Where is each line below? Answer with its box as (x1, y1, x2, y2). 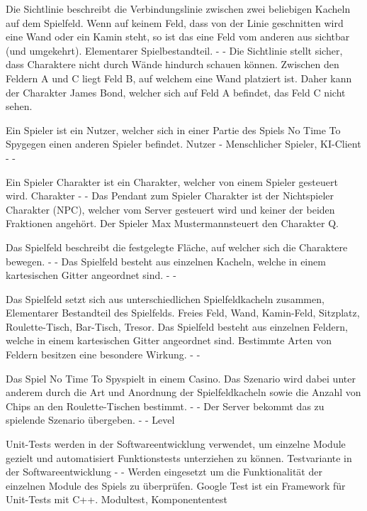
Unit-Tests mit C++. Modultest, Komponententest (6, 492, 227, 507)
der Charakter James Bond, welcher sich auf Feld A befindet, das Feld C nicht (6, 84, 346, 99)
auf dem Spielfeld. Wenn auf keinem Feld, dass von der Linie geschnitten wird (6, 15, 344, 30)
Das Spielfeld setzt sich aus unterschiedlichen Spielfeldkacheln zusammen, (6, 291, 324, 306)
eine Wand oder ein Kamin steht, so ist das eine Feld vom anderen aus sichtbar (6, 29, 350, 44)
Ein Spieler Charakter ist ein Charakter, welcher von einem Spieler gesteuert (6, 174, 338, 189)
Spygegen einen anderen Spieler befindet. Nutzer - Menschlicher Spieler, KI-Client (6, 136, 361, 151)
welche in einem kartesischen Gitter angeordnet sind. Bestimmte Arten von (6, 333, 332, 348)
